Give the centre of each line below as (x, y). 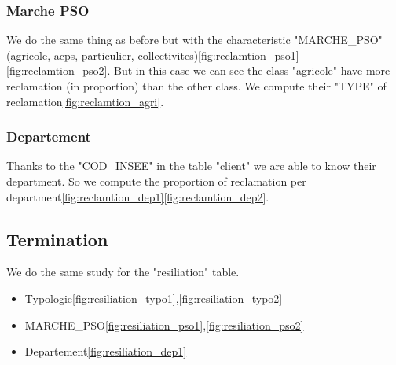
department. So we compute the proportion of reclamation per (156, 181)
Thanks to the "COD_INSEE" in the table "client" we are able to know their (191, 166)
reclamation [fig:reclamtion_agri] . (85, 101)
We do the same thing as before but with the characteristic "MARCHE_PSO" (194, 40)
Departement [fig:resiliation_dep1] (106, 351)
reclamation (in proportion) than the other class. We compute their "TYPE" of (196, 86)
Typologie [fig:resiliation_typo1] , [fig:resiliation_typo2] (154, 298)
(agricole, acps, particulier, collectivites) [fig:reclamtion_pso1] (153, 55)
